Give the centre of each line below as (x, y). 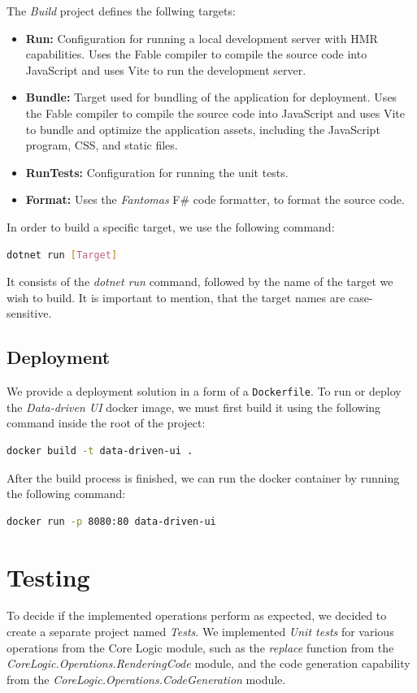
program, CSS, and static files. (102, 145)
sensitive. (29, 313)
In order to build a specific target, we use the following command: (171, 226)
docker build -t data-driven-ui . (100, 450)
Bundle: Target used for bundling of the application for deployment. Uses (211, 97)
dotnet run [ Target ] (62, 255)
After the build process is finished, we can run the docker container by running (203, 477)
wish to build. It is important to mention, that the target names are (176, 297)
